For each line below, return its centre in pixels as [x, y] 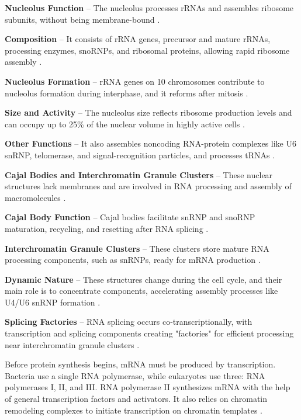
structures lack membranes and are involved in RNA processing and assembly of [148, 186]
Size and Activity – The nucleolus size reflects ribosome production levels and [148, 112]
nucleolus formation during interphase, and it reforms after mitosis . [127, 93]
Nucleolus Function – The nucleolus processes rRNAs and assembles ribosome [149, 8]
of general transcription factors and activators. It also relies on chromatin [136, 399]
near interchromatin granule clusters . [72, 344]
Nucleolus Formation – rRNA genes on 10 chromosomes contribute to [135, 81]
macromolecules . [35, 197]
